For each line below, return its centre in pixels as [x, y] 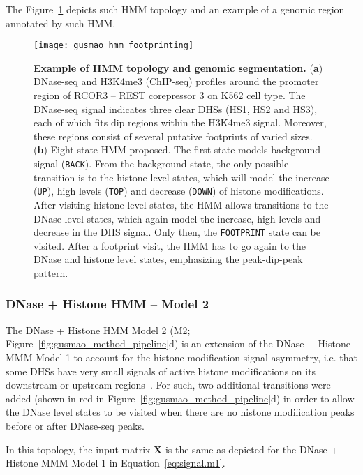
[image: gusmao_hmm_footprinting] [114, 46]
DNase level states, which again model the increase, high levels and [177, 218]
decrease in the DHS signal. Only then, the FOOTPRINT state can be [177, 232]
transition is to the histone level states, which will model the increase [181, 177]
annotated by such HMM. [61, 23]
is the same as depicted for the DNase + [252, 449]
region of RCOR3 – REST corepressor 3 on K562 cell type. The [170, 95]
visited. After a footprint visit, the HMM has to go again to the [170, 245]
